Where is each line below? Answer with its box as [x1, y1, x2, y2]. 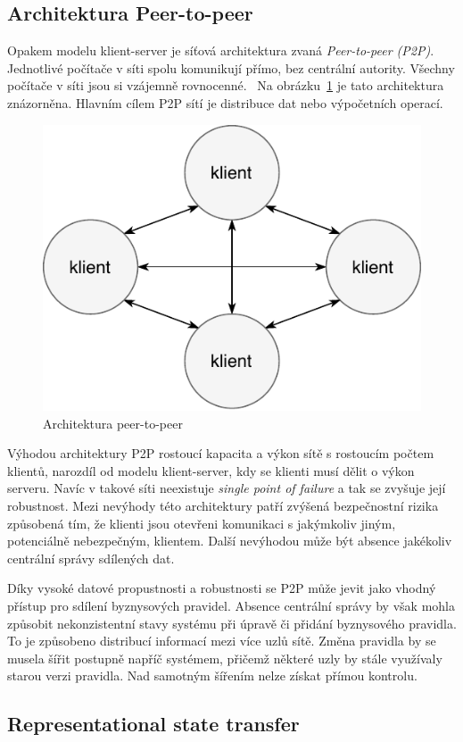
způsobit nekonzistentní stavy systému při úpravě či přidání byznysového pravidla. [7, 613, 457, 632]
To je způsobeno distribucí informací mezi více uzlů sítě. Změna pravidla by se [7, 631, 436, 650]
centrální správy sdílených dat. [7, 548, 175, 567]
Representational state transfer [7, 710, 300, 738]
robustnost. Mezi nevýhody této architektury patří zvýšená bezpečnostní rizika [7, 496, 439, 515]
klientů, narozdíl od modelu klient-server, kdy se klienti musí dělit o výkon [7, 461, 415, 479]
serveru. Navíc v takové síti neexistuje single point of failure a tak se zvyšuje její [7, 479, 446, 497]
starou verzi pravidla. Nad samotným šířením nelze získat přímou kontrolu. [7, 666, 418, 685]
